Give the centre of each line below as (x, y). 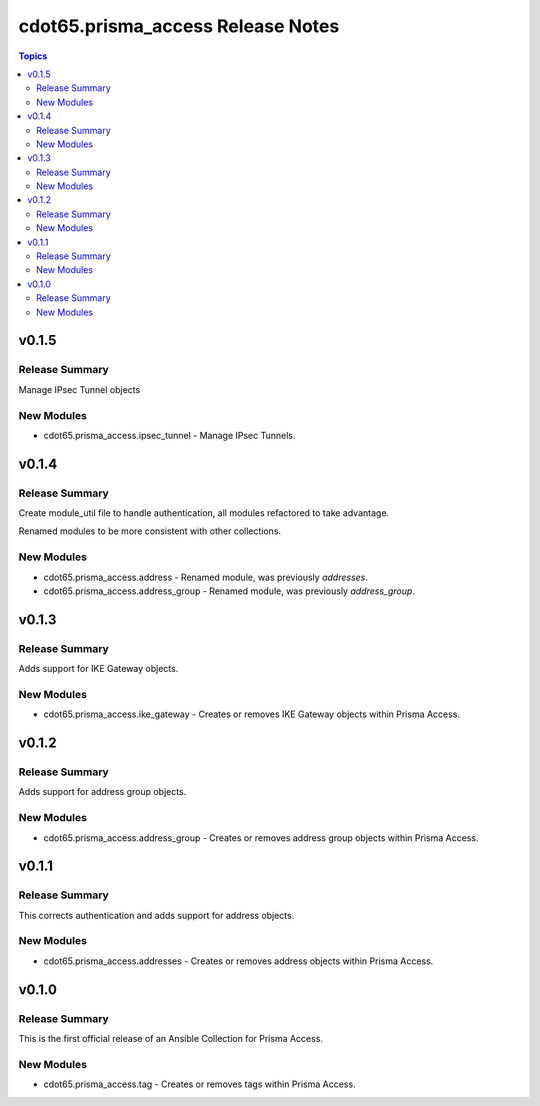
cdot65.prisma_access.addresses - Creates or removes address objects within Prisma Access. (238, 961)
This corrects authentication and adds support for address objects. (156, 915)
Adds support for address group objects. (102, 792)
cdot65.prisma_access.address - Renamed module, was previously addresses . (206, 577)
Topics (33, 56)
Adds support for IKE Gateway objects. (98, 669)
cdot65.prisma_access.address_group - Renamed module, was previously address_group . (229, 591)
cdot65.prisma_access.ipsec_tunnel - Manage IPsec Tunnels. (169, 435)
